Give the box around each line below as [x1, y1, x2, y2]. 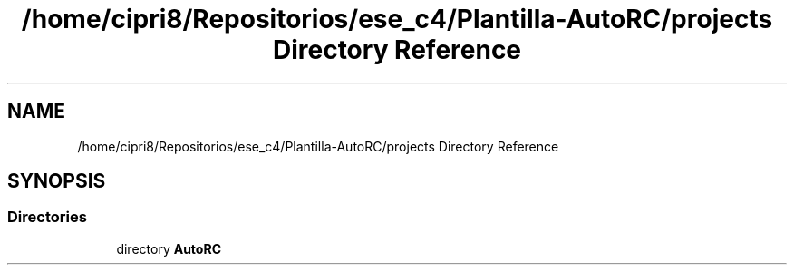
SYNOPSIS [7, 170, 106, 193]
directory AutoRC [116, 240, 221, 257]
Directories [7, 208, 87, 227]
